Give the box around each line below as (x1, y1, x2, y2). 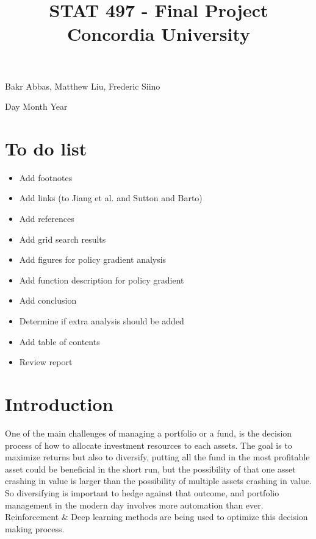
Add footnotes (19, 171, 73, 184)
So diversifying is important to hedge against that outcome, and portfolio (5, 486, 279, 499)
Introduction (5, 391, 113, 416)
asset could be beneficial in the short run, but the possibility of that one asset (5, 462, 296, 475)
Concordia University (66, 21, 251, 46)
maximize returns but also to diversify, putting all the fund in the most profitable (5, 451, 310, 463)
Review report (19, 355, 73, 368)
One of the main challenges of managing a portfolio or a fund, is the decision (5, 426, 292, 439)
